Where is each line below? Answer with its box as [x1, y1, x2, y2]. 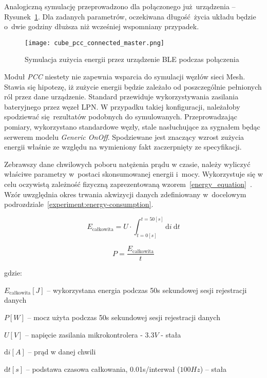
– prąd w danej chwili [28, 346, 96, 357]
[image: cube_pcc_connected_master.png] [25, 39, 165, 47]
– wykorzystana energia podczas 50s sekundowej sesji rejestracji [47, 284, 247, 295]
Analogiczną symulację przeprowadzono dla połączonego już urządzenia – [4, 1, 236, 11]
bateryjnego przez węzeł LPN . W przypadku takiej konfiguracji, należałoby [4, 101, 240, 112]
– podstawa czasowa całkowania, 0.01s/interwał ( [26, 363, 180, 374]
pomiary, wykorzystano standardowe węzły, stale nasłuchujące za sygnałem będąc [4, 121, 260, 132]
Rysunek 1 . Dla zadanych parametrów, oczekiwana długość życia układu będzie [4, 11, 256, 22]
